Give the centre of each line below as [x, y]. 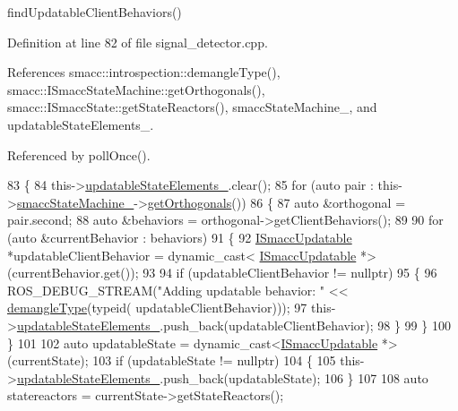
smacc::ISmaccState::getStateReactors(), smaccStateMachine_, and [192, 107]
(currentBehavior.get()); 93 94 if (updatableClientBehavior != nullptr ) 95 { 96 [222, 273]
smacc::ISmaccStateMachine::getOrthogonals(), [136, 89]
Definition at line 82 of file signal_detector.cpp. [138, 42]
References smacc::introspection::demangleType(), [144, 72]
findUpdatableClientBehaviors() [95, 12]
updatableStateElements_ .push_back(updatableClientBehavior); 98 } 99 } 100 [233, 325]
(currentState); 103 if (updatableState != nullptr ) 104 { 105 [172, 360]
